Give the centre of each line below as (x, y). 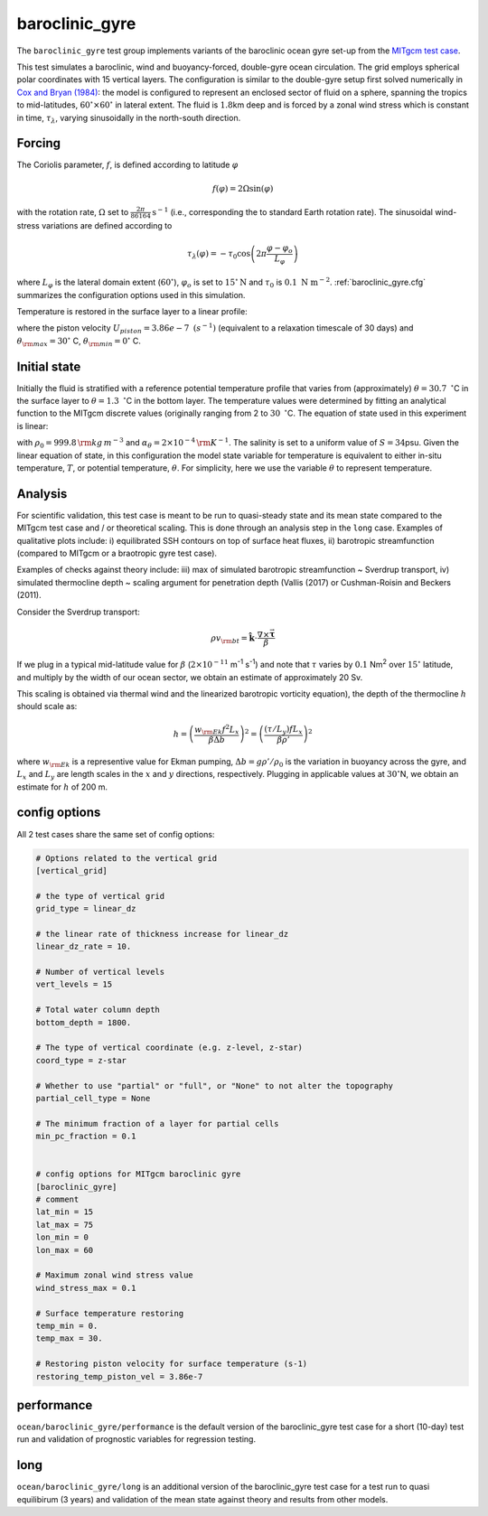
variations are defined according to (107, 225)
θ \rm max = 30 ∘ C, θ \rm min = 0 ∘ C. (79, 341)
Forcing (39, 143)
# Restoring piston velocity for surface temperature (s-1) (172, 1364)
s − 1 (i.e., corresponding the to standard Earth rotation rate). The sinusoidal (293, 211)
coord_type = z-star (81, 1060)
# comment (57, 1200)
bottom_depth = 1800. (84, 1022)
